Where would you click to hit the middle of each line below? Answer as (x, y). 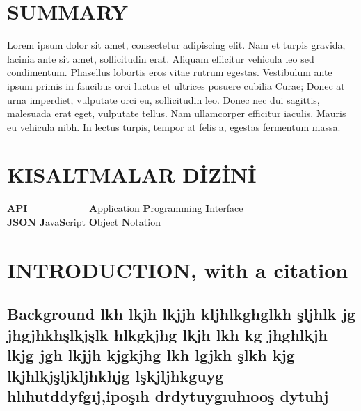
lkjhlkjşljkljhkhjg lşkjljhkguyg (115, 375)
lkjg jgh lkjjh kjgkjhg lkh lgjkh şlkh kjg (151, 355)
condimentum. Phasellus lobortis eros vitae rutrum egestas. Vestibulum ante (170, 72)
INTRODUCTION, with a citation (178, 269)
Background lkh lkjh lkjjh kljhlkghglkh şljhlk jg (182, 314)
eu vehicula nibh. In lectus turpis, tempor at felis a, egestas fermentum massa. (174, 126)
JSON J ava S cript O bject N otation (84, 222)
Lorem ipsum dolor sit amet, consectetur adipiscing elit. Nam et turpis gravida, (176, 45)
